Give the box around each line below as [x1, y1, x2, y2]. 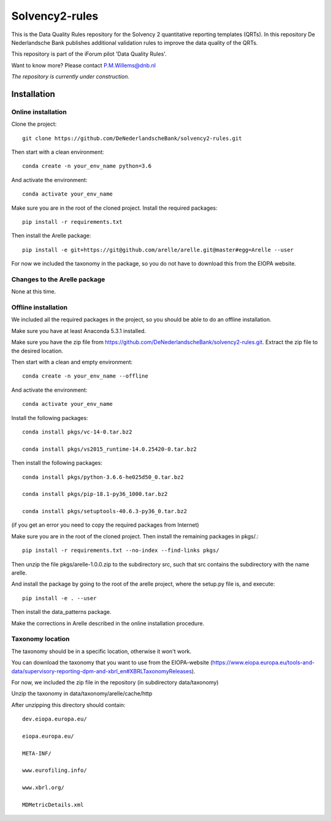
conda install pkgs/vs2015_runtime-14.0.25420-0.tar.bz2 [22, 445, 197, 453]
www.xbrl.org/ [22, 784, 64, 791]
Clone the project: [11, 120, 57, 128]
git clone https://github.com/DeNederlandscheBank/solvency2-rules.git [22, 135, 242, 142]
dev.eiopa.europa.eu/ [22, 716, 87, 723]
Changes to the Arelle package [11, 275, 105, 283]
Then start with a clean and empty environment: [11, 359, 133, 366]
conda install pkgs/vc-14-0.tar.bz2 [22, 428, 132, 435]
